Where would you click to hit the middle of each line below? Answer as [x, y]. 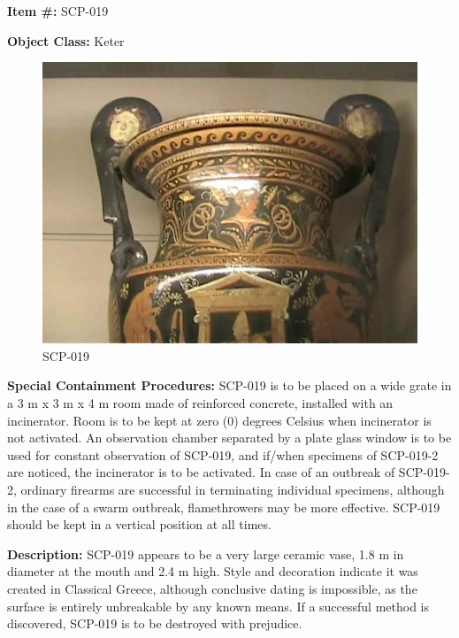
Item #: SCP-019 [58, 11]
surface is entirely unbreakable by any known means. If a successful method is [218, 606]
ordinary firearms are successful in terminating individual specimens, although [233, 489]
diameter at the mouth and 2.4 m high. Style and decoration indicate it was [213, 571]
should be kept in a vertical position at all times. [139, 524]
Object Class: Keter [66, 40]
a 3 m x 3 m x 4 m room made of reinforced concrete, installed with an [200, 402]
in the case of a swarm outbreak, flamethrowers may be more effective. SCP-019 [224, 507]
